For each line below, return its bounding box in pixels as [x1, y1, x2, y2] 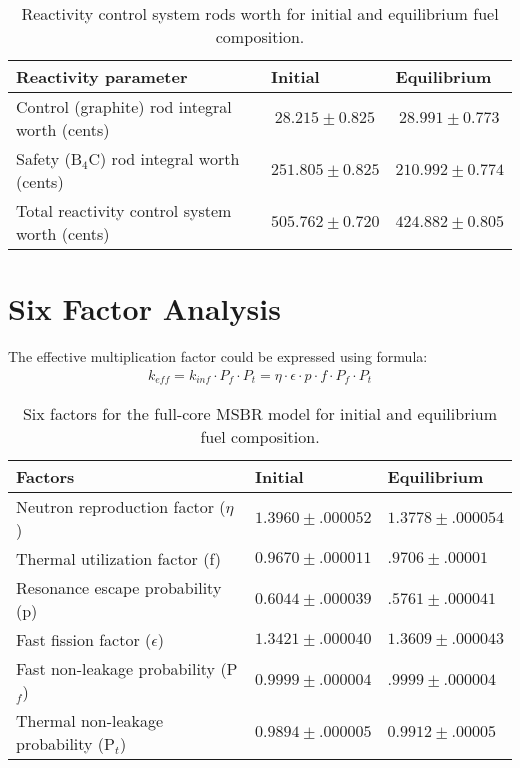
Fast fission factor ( [16, 628, 152, 652]
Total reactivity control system [16, 199, 232, 222]
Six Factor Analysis [8, 288, 281, 329]
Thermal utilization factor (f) [16, 547, 222, 571]
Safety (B [16, 147, 83, 170]
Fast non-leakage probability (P [16, 657, 238, 681]
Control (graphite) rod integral [16, 95, 232, 118]
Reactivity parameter [16, 65, 188, 88]
